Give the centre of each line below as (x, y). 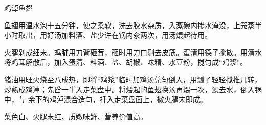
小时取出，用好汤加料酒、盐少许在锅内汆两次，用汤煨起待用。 (108, 35)
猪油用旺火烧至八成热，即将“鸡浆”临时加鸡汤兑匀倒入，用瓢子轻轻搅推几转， (133, 79)
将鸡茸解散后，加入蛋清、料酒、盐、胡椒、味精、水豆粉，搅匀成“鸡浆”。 (126, 62)
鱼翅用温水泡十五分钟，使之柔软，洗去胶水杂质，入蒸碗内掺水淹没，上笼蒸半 (133, 25)
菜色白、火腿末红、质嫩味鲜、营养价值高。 (76, 116)
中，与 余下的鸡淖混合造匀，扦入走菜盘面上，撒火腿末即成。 (106, 99)
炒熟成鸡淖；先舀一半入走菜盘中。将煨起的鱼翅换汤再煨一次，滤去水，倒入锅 (133, 89)
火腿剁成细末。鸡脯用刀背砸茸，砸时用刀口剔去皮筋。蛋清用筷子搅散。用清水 (133, 52)
